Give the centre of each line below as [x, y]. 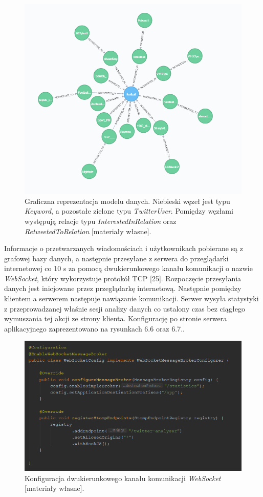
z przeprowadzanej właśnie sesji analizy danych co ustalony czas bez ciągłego [125, 308]
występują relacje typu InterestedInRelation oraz [101, 221]
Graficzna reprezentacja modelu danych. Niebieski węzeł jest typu [127, 201]
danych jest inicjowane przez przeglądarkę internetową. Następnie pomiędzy [123, 288]
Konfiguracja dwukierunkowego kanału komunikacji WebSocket [123, 478]
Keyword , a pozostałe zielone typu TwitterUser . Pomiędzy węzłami [129, 211]
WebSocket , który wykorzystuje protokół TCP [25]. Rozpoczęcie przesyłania [123, 278]
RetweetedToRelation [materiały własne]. [88, 231]
